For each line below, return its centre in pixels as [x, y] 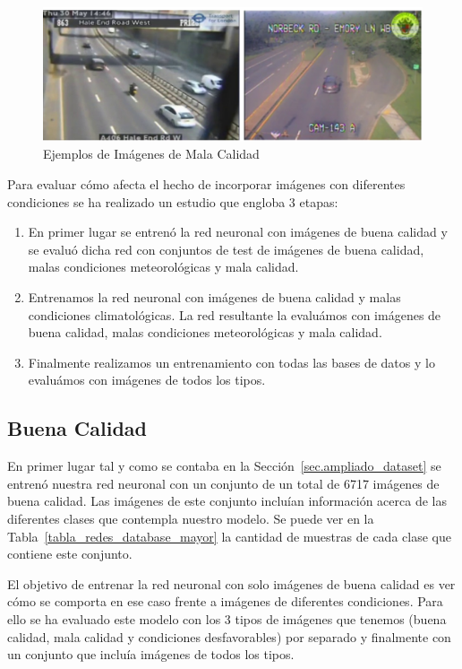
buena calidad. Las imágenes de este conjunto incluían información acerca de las [227, 501]
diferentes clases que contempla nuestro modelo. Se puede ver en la [191, 518]
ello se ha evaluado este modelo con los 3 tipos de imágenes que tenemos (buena [227, 618]
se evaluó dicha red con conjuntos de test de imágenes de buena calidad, [226, 249]
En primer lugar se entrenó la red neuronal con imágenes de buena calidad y [238, 232]
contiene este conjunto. [70, 554]
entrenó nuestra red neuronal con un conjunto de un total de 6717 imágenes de [223, 483]
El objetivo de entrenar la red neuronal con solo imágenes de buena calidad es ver [231, 583]
